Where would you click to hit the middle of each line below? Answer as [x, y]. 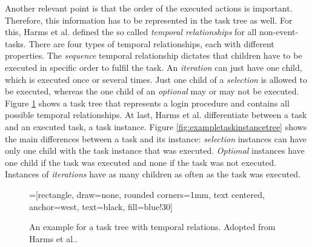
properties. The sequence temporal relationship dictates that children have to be [154, 55]
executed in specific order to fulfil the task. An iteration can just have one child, [154, 67]
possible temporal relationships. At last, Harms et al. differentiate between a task [156, 115]
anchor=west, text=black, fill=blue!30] [101, 206]
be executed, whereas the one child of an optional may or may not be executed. [152, 91]
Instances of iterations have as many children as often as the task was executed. [153, 174]
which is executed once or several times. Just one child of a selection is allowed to [156, 79]
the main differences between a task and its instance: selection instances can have [156, 138]
